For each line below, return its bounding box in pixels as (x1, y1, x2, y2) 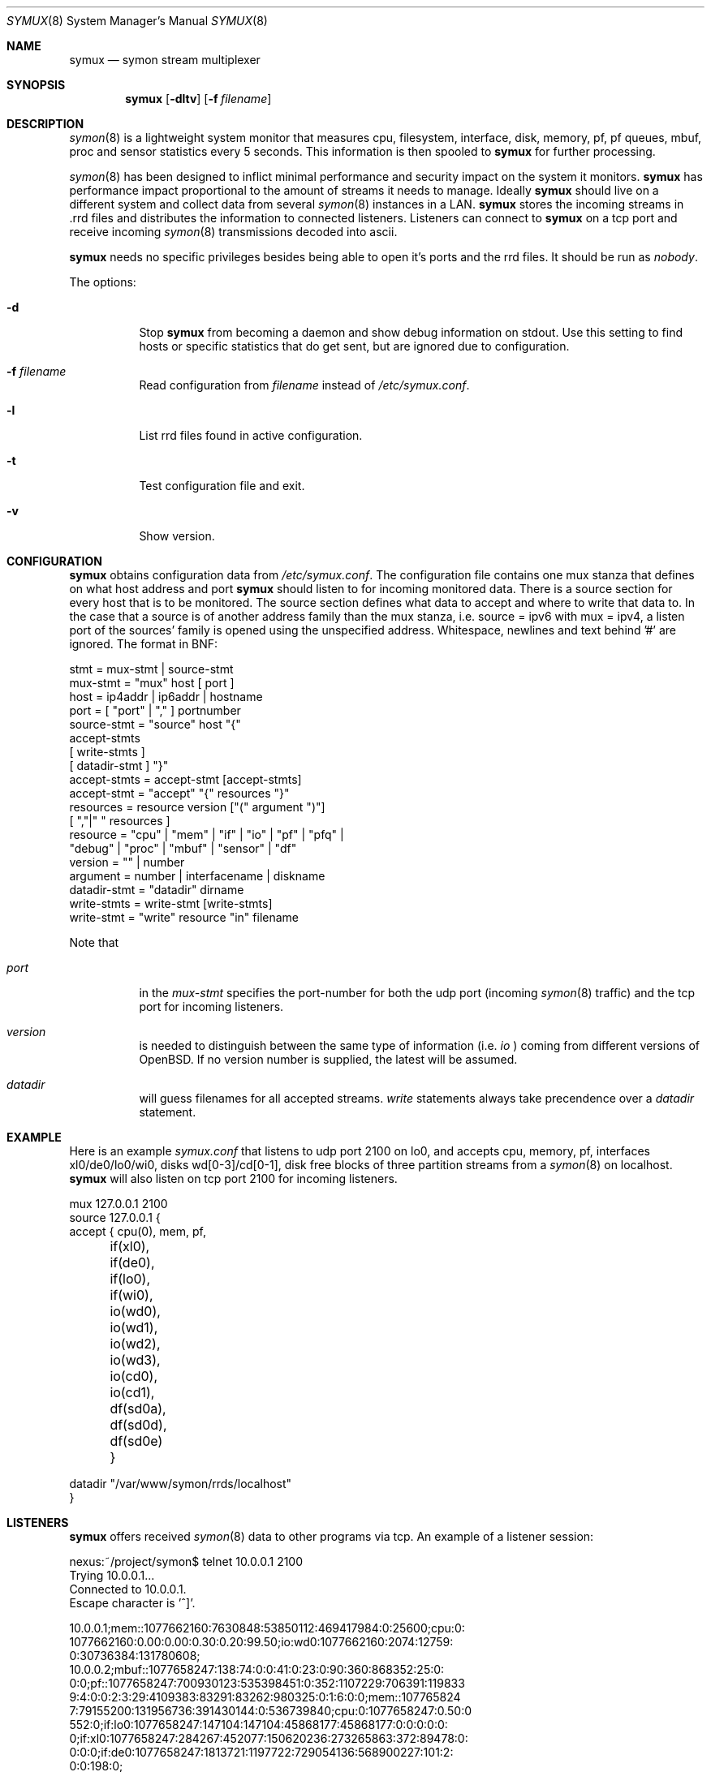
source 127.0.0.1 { (69, 1211, 161, 1224)
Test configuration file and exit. (139, 479, 305, 492)
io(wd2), (110, 1335, 161, 1352)
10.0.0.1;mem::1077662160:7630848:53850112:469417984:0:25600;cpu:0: (69, 1621, 465, 1635)
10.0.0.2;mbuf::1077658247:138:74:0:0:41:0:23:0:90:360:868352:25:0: (69, 1662, 445, 1676)
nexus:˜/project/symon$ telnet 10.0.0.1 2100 (69, 1555, 304, 1568)
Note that (69, 935, 119, 949)
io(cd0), (110, 1368, 157, 1384)
